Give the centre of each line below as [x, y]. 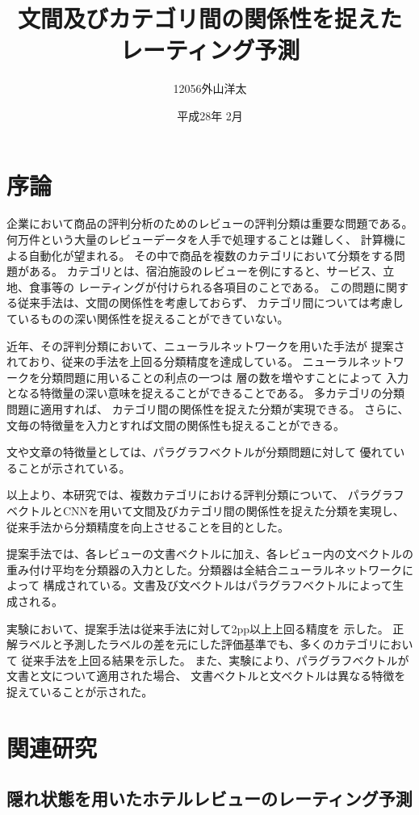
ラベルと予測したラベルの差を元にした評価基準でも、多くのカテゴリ [198, 644]
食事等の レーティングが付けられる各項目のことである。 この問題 [201, 286]
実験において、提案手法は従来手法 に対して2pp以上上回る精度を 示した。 [198, 628]
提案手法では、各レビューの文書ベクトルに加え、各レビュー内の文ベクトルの [210, 554]
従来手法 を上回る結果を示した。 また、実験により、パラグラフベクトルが [215, 660]
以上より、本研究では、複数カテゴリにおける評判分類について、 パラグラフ [205, 495]
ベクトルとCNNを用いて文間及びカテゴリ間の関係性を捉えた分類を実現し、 [205, 510]
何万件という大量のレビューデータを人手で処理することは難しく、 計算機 [201, 239]
